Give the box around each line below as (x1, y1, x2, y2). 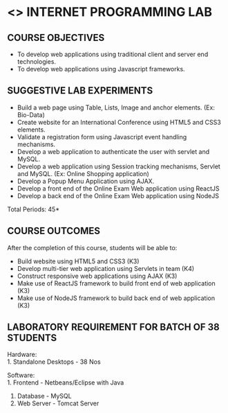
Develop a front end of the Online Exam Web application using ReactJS (17, 184, 220, 193)
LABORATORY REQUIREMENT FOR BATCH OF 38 (7, 322, 220, 333)
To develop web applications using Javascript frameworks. (17, 65, 185, 73)
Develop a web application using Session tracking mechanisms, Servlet (17, 162, 221, 170)
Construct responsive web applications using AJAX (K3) (17, 272, 178, 280)
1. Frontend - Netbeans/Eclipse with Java (7, 378, 124, 387)
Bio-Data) (17, 110, 45, 118)
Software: (7, 371, 35, 380)
